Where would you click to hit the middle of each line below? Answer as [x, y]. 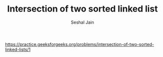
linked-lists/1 [18, 49]
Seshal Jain [82, 22]
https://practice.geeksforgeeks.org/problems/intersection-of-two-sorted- [80, 44]
